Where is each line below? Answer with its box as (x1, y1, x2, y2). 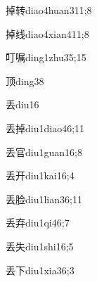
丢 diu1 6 (6, 97, 39, 112)
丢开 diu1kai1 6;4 (6, 168, 75, 183)
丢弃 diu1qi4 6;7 (6, 215, 70, 230)
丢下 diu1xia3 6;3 (6, 262, 75, 277)
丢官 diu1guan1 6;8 (6, 144, 82, 159)
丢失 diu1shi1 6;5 (6, 238, 74, 253)
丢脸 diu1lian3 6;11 (6, 191, 82, 206)
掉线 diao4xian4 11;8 (6, 26, 89, 41)
